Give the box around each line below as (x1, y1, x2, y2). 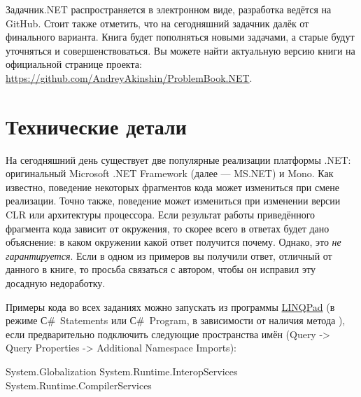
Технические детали (6, 111, 187, 140)
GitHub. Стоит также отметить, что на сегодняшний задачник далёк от (6, 15, 309, 30)
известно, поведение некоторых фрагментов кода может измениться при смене (6, 179, 339, 194)
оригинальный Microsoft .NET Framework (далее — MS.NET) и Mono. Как (6, 166, 334, 181)
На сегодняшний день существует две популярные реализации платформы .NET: (6, 152, 351, 167)
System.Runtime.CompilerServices (6, 377, 152, 392)
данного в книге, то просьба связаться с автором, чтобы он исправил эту (6, 262, 316, 277)
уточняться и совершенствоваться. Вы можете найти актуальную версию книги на (6, 43, 355, 57)
